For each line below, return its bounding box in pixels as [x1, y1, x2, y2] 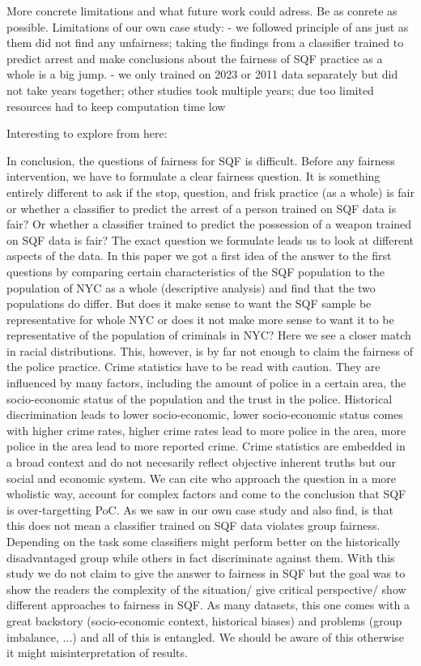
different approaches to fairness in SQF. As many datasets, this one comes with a [6, 596, 410, 613]
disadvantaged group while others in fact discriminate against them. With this [6, 549, 395, 566]
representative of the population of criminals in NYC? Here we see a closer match [6, 327, 411, 344]
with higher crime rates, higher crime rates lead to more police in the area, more [6, 421, 406, 438]
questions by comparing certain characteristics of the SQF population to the [6, 263, 385, 280]
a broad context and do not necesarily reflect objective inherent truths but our [6, 454, 397, 471]
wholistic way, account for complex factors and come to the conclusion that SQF [6, 485, 406, 502]
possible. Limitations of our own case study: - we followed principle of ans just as [6, 18, 409, 35]
